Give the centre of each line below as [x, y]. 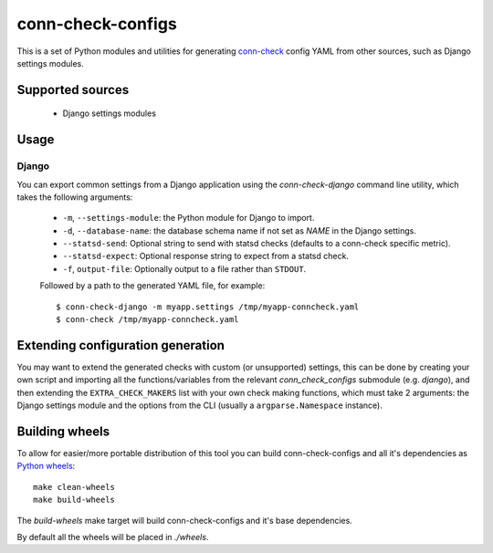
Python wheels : [46, 466]
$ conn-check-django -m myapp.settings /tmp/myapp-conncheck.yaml [208, 307]
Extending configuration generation [121, 345]
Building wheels [63, 431]
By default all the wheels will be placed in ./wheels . [113, 537]
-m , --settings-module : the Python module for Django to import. [189, 218]
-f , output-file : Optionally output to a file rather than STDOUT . [184, 268]
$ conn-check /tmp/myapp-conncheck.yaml [147, 320]
